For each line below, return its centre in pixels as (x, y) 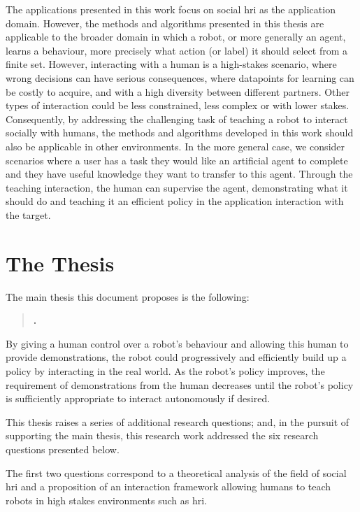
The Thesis (60, 263)
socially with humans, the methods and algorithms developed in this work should (180, 133)
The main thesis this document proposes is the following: (128, 296)
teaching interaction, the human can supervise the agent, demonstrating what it (177, 187)
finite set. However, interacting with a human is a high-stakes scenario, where (171, 64)
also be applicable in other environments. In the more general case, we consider (175, 146)
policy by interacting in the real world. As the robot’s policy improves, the (165, 371)
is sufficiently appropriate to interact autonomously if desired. (138, 398)
